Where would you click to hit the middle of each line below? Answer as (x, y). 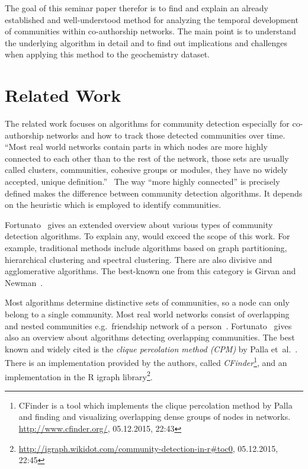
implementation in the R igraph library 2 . (79, 375)
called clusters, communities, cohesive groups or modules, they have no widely (146, 170)
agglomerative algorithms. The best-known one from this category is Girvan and (150, 271)
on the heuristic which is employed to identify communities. (113, 205)
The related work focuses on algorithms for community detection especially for (147, 123)
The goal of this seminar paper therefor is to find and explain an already (137, 8)
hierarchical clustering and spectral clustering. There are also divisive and (139, 259)
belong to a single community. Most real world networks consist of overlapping (147, 314)
